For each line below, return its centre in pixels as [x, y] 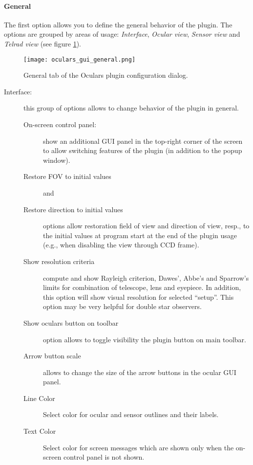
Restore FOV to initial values [67, 176]
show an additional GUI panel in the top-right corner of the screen [143, 141]
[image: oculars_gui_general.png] [80, 59]
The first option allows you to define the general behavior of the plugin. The [118, 24]
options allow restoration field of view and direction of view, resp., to [146, 226]
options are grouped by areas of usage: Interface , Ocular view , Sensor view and [122, 34]
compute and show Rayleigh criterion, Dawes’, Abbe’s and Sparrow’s [146, 277]
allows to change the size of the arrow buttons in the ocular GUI [140, 372]
